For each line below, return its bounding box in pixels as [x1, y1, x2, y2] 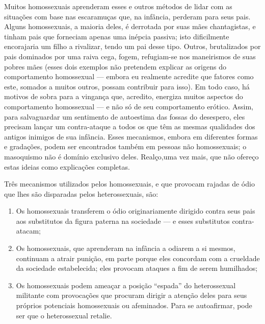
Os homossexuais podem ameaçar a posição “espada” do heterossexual [16, 280, 236, 290]
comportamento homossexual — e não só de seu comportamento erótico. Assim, [4, 101, 253, 111]
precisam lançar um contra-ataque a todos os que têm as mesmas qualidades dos [4, 121, 255, 132]
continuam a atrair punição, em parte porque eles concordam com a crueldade [16, 252, 260, 263]
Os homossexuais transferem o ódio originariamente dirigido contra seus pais [16, 205, 255, 216]
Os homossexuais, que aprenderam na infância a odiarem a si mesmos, [16, 243, 235, 253]
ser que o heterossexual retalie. [16, 310, 112, 320]
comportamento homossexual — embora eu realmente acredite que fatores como [4, 71, 254, 82]
